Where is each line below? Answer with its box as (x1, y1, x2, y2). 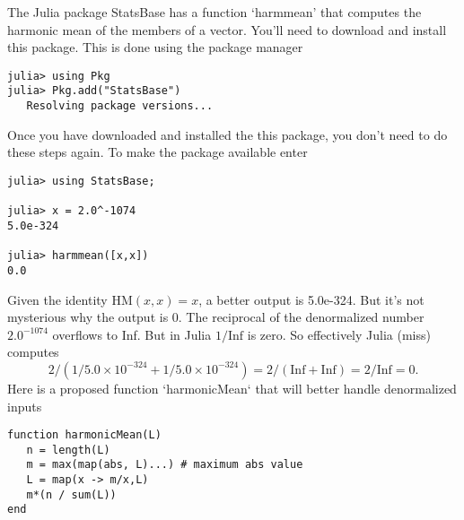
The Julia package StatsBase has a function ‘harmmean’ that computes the (7, 3, 422, 21)
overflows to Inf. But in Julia (52, 325, 212, 343)
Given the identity (7, 290, 108, 308)
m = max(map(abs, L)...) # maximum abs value (26, 458, 303, 472)
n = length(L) (26, 443, 110, 456)
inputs (7, 396, 42, 415)
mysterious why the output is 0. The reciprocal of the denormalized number (7, 308, 425, 326)
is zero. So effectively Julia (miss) (247, 325, 431, 343)
